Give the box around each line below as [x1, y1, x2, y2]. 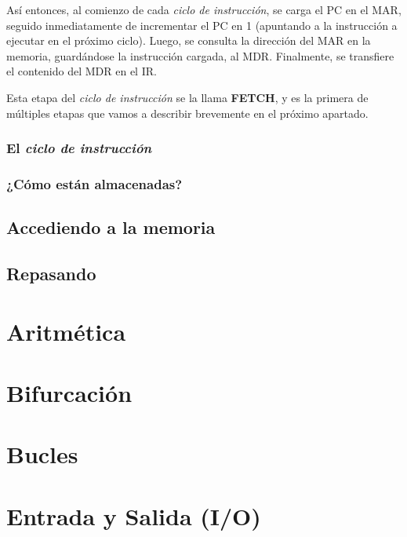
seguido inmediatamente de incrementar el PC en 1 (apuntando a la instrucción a [6, 16, 398, 33]
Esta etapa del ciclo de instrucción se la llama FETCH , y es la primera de [6, 89, 369, 105]
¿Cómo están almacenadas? [6, 174, 183, 193]
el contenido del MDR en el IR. [6, 63, 157, 79]
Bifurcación [6, 376, 133, 408]
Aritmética [6, 315, 126, 347]
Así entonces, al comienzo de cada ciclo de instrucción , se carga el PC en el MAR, [6, 2, 402, 17]
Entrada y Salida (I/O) [6, 499, 261, 532]
